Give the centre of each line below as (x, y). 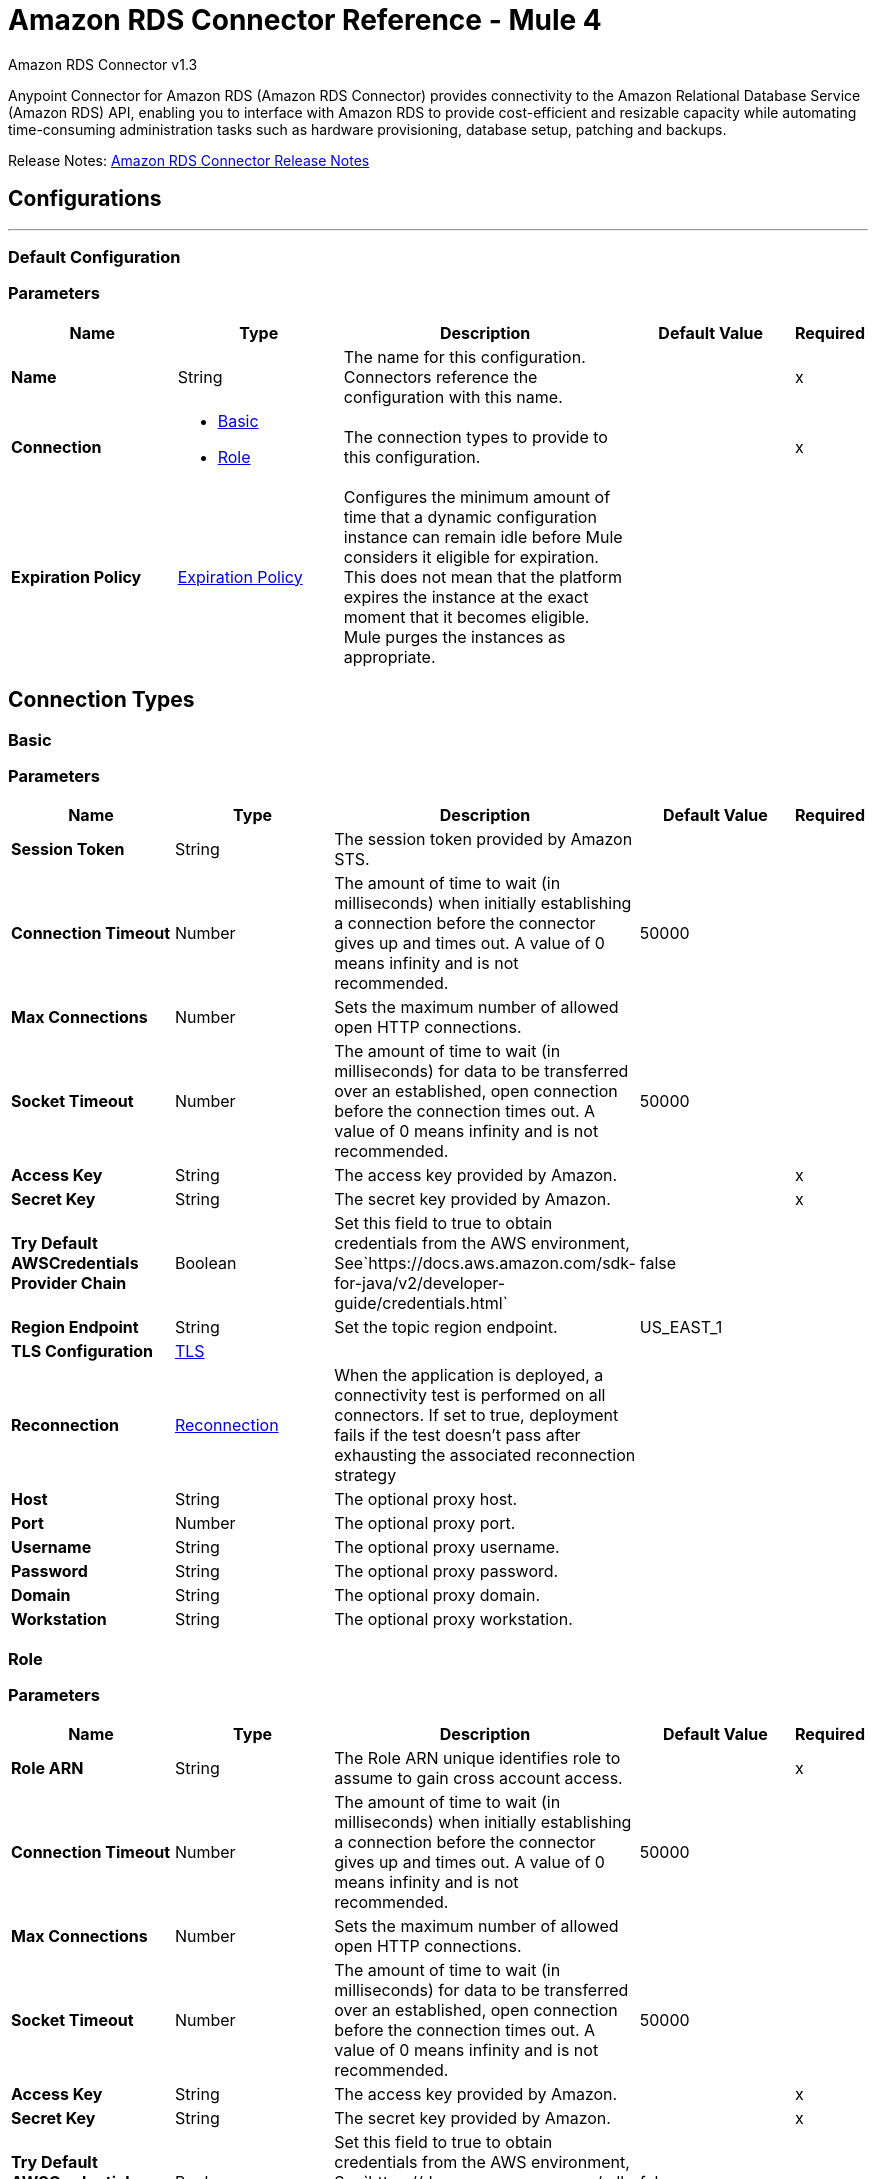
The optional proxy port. (425, 1523)
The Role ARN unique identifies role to (477, 1758)
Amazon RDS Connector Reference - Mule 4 (305, 20)
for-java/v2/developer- (420, 1283)
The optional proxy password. (446, 1571)
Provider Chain (69, 1283)
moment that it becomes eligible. (466, 616)
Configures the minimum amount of (477, 496)
